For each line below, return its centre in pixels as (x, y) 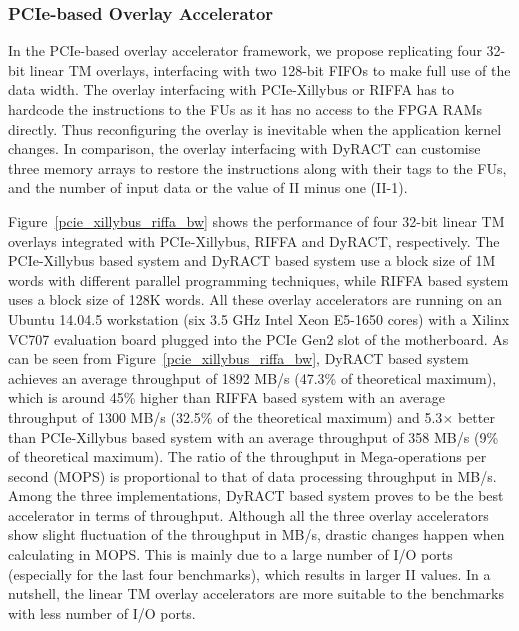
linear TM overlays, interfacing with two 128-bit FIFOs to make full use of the (270, 69)
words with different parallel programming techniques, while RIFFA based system (258, 279)
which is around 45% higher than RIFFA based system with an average (226, 397)
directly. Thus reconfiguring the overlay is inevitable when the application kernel (255, 128)
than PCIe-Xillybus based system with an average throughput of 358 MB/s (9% (253, 436)
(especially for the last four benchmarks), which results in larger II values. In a (249, 573)
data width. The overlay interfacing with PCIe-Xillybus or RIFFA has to (231, 89)
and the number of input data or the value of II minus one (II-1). (208, 187)
